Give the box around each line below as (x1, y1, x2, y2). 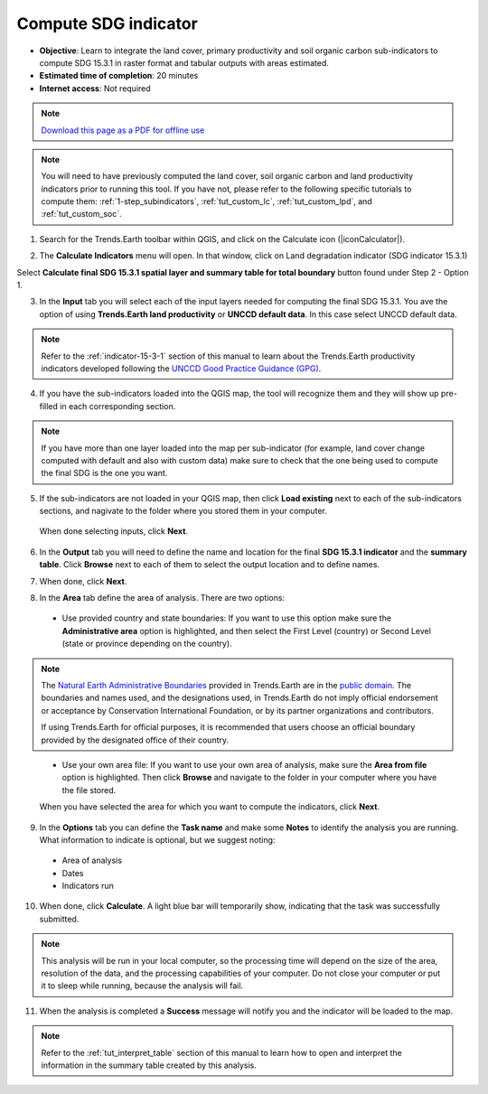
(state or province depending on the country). (61, 638, 232, 650)
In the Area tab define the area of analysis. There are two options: (39, 593, 285, 603)
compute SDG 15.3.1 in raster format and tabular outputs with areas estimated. (39, 57, 330, 68)
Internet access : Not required (39, 82, 151, 94)
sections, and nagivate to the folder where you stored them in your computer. (39, 506, 327, 517)
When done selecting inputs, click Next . (39, 526, 189, 537)
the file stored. (61, 784, 117, 795)
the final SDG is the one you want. (41, 468, 168, 479)
